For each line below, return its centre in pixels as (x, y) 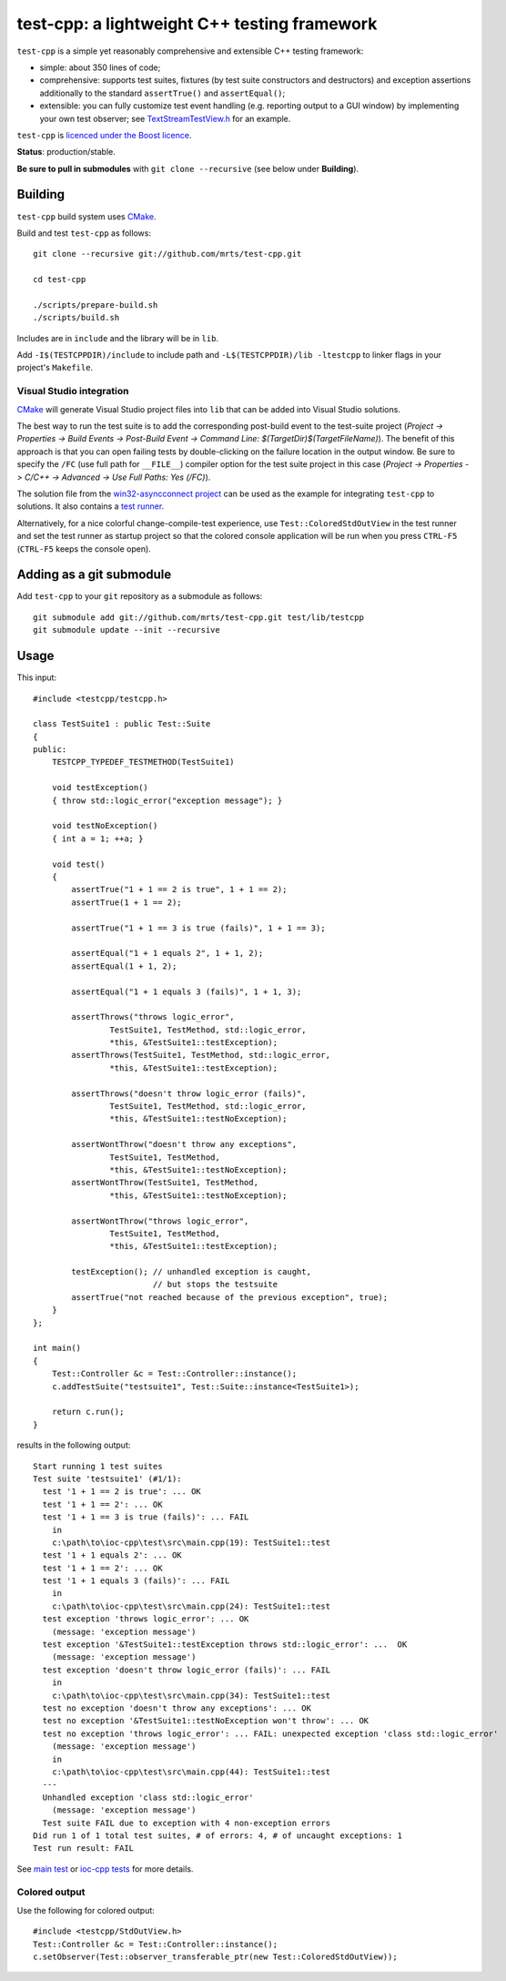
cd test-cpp (60, 279)
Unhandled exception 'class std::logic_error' (148, 1797)
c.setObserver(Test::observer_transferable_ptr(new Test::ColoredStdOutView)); (215, 1956)
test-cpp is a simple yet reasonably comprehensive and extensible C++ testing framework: (190, 51)
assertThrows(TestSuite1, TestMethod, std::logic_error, (201, 1055)
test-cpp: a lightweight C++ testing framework (197, 24)
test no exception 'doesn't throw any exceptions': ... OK (177, 1708)
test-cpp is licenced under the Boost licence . (104, 135)
